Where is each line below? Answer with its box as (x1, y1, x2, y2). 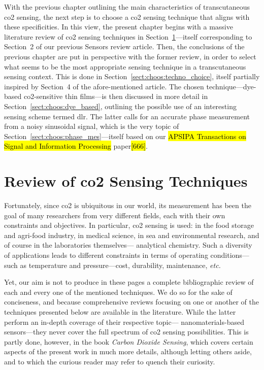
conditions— (210, 250, 249, 260)
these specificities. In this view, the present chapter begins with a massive (4, 21, 233, 32)
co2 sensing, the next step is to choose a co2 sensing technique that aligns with (4, 11, 250, 22)
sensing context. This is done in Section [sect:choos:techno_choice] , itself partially (4, 71, 260, 82)
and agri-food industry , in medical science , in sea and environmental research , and (4, 229, 259, 240)
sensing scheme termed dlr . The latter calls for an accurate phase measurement (4, 111, 250, 121)
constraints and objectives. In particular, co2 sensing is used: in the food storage (4, 220, 254, 230)
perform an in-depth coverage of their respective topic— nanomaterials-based (4, 316, 244, 327)
